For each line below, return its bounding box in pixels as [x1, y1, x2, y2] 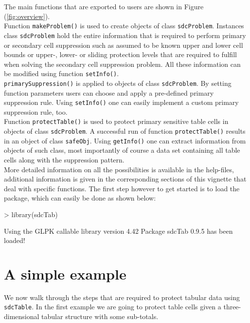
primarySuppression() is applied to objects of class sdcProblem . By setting [4, 78, 232, 88]
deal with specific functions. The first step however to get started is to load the [4, 183, 240, 193]
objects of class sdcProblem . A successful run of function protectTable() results [4, 126, 246, 136]
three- [223, 302, 241, 312]
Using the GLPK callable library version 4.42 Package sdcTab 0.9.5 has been [4, 225, 233, 236]
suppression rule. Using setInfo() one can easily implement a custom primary [4, 97, 239, 107]
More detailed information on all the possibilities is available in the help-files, [4, 164, 234, 174]
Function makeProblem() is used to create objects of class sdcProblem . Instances [4, 20, 244, 31]
